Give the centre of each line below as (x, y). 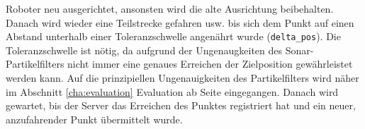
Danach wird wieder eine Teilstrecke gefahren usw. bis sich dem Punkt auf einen (180, 22)
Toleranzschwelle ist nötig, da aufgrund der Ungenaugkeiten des (144, 50)
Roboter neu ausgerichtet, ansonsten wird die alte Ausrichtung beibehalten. (170, 8)
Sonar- (299, 50)
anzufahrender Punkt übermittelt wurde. (94, 119)
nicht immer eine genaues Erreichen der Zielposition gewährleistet (210, 64)
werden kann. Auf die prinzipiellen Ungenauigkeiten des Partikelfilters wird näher (182, 78)
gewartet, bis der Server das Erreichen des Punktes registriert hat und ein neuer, (181, 105)
